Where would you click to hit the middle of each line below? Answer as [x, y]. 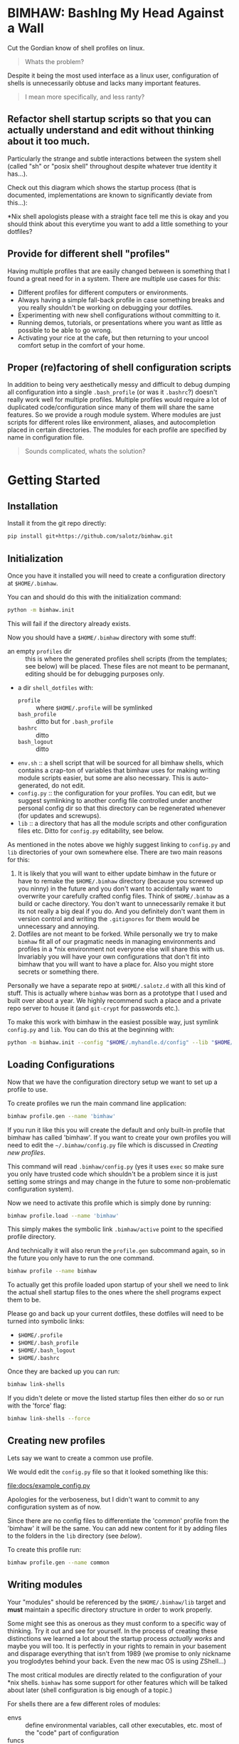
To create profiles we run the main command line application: [97, 1103]
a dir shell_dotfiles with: [55, 687]
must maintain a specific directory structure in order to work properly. [110, 1610]
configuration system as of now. [54, 1506]
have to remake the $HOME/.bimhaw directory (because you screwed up [121, 881]
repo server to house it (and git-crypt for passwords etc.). [94, 1008]
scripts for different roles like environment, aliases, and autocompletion [111, 422]
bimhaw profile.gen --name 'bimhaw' [62, 1116]
